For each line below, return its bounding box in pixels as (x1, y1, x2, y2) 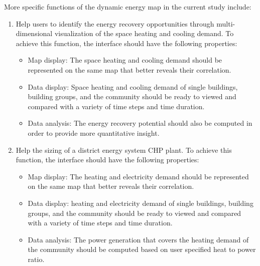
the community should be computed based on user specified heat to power (28, 244, 256, 254)
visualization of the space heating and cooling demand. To (54, 28, 234, 39)
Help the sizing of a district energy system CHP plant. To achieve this (16, 144, 232, 155)
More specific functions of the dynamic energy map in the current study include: (4, 2, 251, 12)
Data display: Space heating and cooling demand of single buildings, (28, 81, 238, 92)
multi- (216, 18, 235, 29)
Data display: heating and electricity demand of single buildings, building (28, 197, 253, 208)
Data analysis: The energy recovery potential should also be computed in (28, 118, 252, 128)
